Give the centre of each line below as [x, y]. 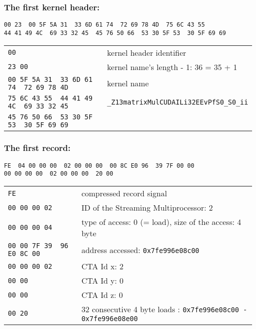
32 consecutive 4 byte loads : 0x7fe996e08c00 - [164, 309]
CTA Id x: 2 [102, 266]
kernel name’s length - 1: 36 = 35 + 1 [172, 67]
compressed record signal [124, 193]
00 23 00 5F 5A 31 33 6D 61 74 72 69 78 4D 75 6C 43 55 [105, 25]
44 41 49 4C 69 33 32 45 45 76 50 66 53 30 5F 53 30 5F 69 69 [115, 33]
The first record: [37, 148]
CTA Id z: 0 [102, 295]
